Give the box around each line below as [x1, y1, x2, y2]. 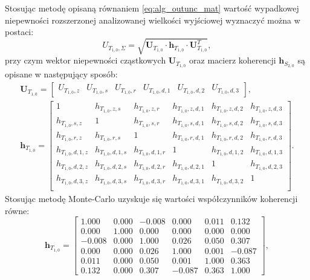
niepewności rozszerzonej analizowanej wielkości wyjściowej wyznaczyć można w [5, 13, 300, 26]
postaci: [5, 25, 34, 38]
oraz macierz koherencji [189, 54, 276, 67]
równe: [5, 204, 30, 217]
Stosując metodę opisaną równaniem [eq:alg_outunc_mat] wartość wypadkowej [5, 2, 299, 14]
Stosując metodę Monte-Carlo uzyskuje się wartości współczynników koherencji [5, 192, 298, 205]
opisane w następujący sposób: [5, 68, 118, 80]
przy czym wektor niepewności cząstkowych [5, 54, 166, 67]
